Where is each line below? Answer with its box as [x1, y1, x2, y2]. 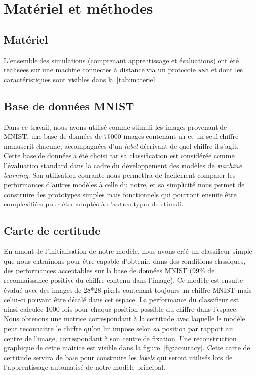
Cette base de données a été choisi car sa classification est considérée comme [4, 150, 235, 161]
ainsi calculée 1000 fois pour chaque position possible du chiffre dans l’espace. [4, 304, 238, 314]
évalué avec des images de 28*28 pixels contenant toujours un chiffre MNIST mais [4, 284, 252, 295]
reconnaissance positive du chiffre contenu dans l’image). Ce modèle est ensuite [4, 274, 243, 285]
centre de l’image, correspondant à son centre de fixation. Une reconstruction [4, 333, 237, 343]
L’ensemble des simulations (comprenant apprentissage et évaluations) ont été [4, 55, 239, 65]
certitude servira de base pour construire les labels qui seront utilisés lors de [4, 352, 233, 362]
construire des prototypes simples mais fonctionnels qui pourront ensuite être [4, 189, 237, 199]
